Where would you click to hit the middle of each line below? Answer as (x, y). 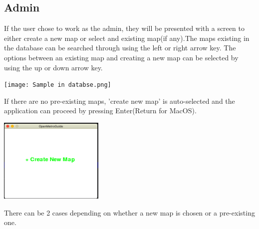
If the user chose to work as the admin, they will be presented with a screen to (124, 28)
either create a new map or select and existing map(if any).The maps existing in (127, 38)
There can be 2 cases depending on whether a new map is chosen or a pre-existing (129, 212)
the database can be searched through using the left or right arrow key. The (120, 48)
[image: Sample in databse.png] (58, 85)
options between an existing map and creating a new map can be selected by (121, 57)
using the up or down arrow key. (53, 67)
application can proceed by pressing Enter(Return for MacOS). (100, 111)
